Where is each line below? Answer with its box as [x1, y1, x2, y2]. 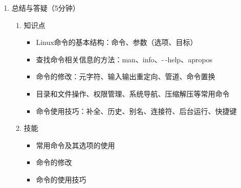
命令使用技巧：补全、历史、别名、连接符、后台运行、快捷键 [36, 105, 237, 116]
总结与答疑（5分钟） [11, 3, 80, 13]
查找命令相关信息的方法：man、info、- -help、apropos [36, 54, 213, 64]
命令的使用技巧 [36, 174, 86, 184]
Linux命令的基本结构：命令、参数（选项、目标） [36, 37, 198, 48]
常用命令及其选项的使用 [36, 139, 115, 150]
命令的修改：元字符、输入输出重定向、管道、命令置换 [36, 71, 215, 82]
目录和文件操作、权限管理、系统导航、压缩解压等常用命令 [36, 88, 230, 99]
